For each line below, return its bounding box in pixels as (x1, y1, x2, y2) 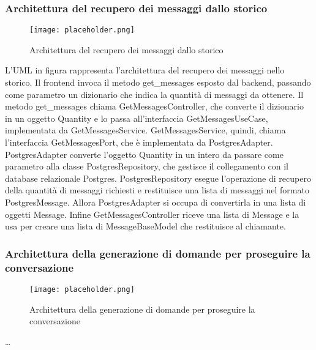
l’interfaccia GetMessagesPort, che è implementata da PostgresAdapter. (5, 136, 273, 149)
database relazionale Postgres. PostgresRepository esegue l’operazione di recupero (5, 171, 311, 184)
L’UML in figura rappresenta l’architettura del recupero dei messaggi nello (5, 64, 285, 76)
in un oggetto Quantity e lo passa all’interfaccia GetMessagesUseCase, (5, 111, 268, 124)
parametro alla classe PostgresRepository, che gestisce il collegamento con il (5, 160, 289, 173)
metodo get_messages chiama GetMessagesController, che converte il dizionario (5, 100, 304, 113)
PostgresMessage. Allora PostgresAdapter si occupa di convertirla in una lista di (5, 196, 306, 208)
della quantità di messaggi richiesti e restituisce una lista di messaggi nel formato (5, 184, 309, 196)
